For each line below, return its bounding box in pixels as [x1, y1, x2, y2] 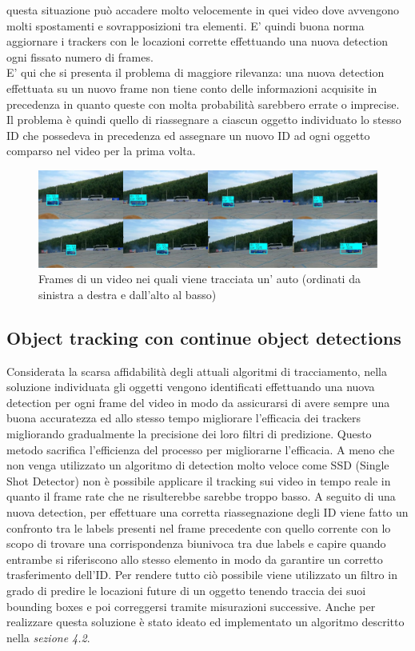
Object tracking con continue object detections [6, 325, 401, 349]
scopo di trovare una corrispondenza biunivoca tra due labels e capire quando [6, 535, 386, 552]
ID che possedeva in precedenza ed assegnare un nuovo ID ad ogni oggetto [6, 126, 370, 143]
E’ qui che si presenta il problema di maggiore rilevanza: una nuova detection [6, 64, 385, 81]
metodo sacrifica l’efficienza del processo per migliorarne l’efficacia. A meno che [6, 441, 395, 457]
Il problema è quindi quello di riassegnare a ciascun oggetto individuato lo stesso [6, 111, 401, 128]
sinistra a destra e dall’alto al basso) [38, 286, 217, 302]
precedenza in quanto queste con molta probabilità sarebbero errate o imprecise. [6, 95, 400, 112]
